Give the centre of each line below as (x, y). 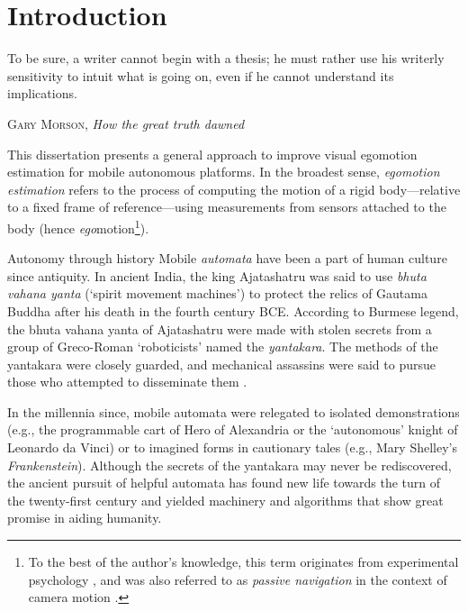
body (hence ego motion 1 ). (78, 226)
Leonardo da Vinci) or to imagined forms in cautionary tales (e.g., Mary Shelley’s (232, 447)
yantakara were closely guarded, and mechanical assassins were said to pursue (221, 364)
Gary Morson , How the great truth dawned (126, 123)
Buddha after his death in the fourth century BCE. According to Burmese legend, (233, 310)
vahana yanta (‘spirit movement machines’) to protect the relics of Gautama (217, 293)
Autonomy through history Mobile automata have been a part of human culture (227, 258)
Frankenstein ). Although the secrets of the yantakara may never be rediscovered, (229, 465)
